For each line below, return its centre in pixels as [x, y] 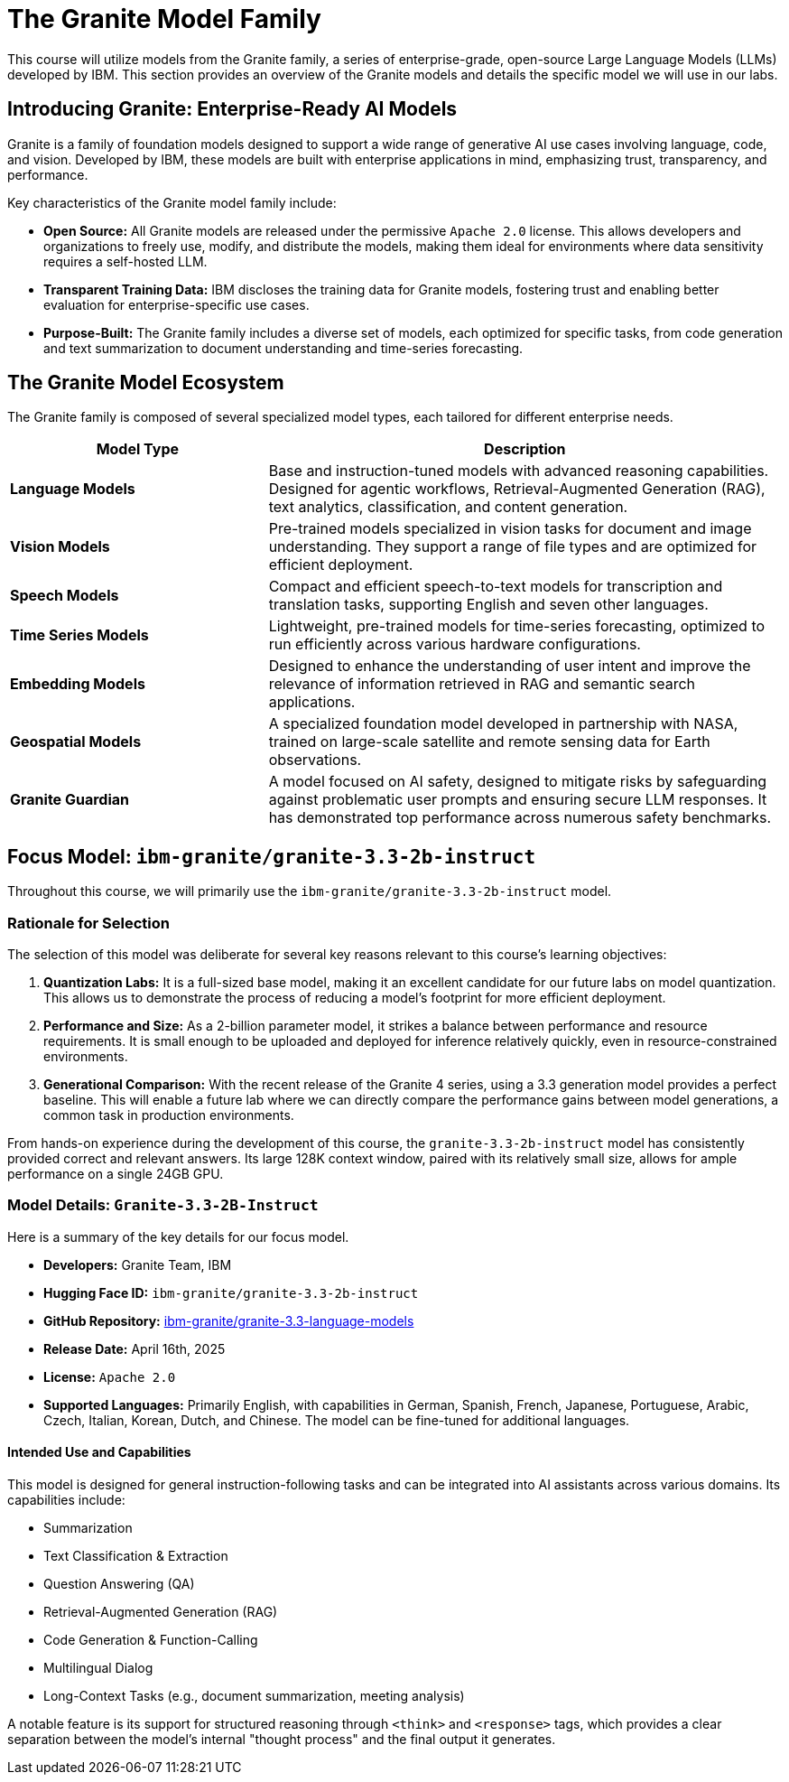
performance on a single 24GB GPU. [116, 1174]
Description [525, 449]
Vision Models [60, 547]
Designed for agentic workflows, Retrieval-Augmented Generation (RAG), [517, 489]
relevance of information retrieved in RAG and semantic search [482, 684]
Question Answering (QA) [119, 1584]
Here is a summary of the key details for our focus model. [178, 1236]
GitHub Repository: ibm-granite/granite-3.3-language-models [229, 1320]
